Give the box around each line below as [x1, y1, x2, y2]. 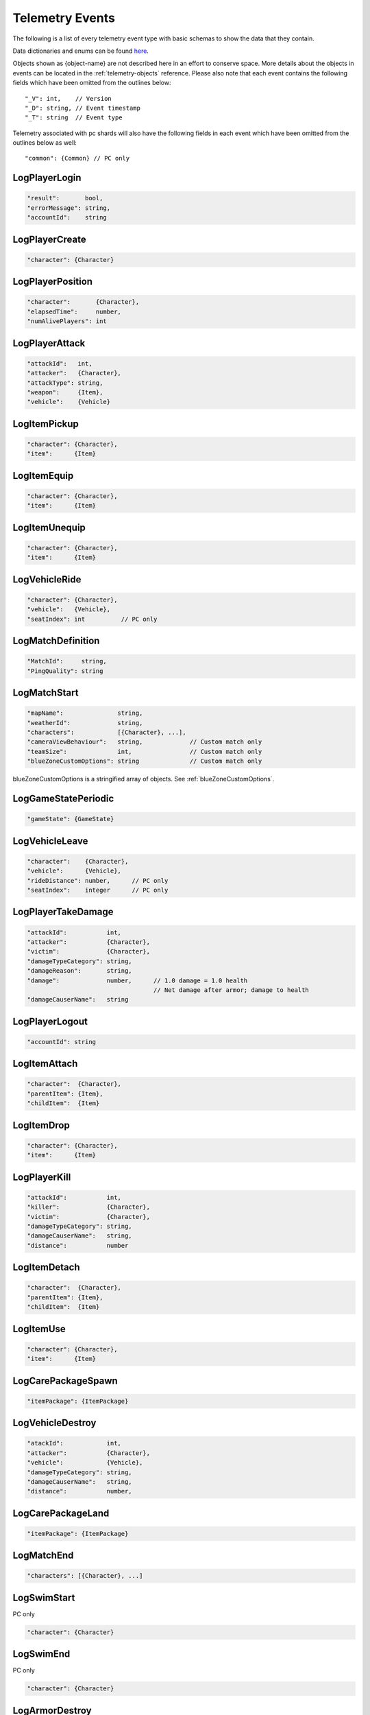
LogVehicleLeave [12, 835, 88, 847]
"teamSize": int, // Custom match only [27, 748, 262, 755]
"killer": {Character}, [27, 1203, 151, 1211]
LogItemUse [12, 1323, 66, 1334]
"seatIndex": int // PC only [27, 615, 158, 623]
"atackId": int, [27, 1439, 121, 1447]
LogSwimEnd [12, 1648, 71, 1660]
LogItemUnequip [12, 521, 86, 533]
